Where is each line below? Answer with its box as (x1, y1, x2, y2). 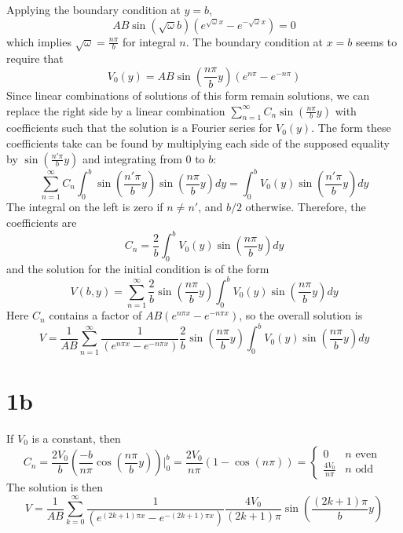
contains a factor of (49, 307, 142, 323)
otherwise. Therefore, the (245, 199, 366, 215)
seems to (356, 33, 398, 49)
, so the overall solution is (239, 307, 363, 323)
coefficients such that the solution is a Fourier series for (6, 119, 273, 136)
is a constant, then (31, 429, 121, 446)
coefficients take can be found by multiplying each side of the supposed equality (6, 134, 390, 151)
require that (6, 50, 64, 67)
